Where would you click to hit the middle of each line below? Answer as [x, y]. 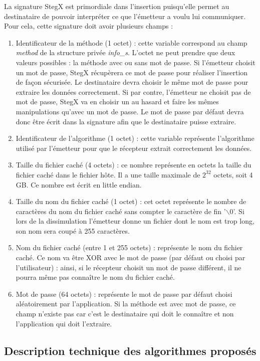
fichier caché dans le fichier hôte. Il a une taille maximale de [108, 174]
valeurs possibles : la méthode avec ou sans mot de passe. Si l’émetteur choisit [136, 62]
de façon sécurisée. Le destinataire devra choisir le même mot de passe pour [132, 82]
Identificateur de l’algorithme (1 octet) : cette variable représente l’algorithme [135, 138]
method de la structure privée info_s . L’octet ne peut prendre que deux [125, 52]
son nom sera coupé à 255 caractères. [73, 230]
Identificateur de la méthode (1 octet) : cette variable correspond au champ [132, 42]
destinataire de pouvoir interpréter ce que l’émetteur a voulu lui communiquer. [125, 16]
